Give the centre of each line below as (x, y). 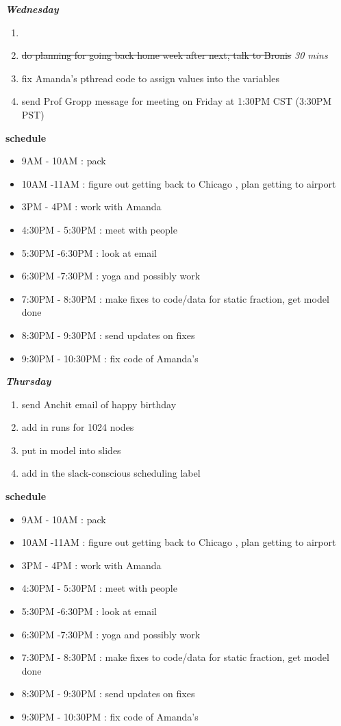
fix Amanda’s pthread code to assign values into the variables (150, 78)
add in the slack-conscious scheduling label (111, 473)
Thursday (28, 381)
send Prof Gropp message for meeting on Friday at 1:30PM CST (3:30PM (177, 101)
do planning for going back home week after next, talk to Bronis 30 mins (175, 55)
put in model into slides (71, 450)
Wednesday (32, 9)
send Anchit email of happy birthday (99, 404)
